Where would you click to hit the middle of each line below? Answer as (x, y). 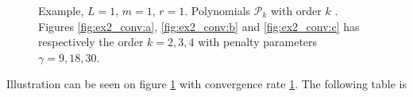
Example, (61, 10)
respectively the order (91, 42)
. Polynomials (218, 10)
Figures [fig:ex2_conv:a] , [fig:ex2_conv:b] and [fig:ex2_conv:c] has (199, 26)
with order (296, 10)
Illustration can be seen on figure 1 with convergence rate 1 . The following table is (206, 84)
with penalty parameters (258, 42)
